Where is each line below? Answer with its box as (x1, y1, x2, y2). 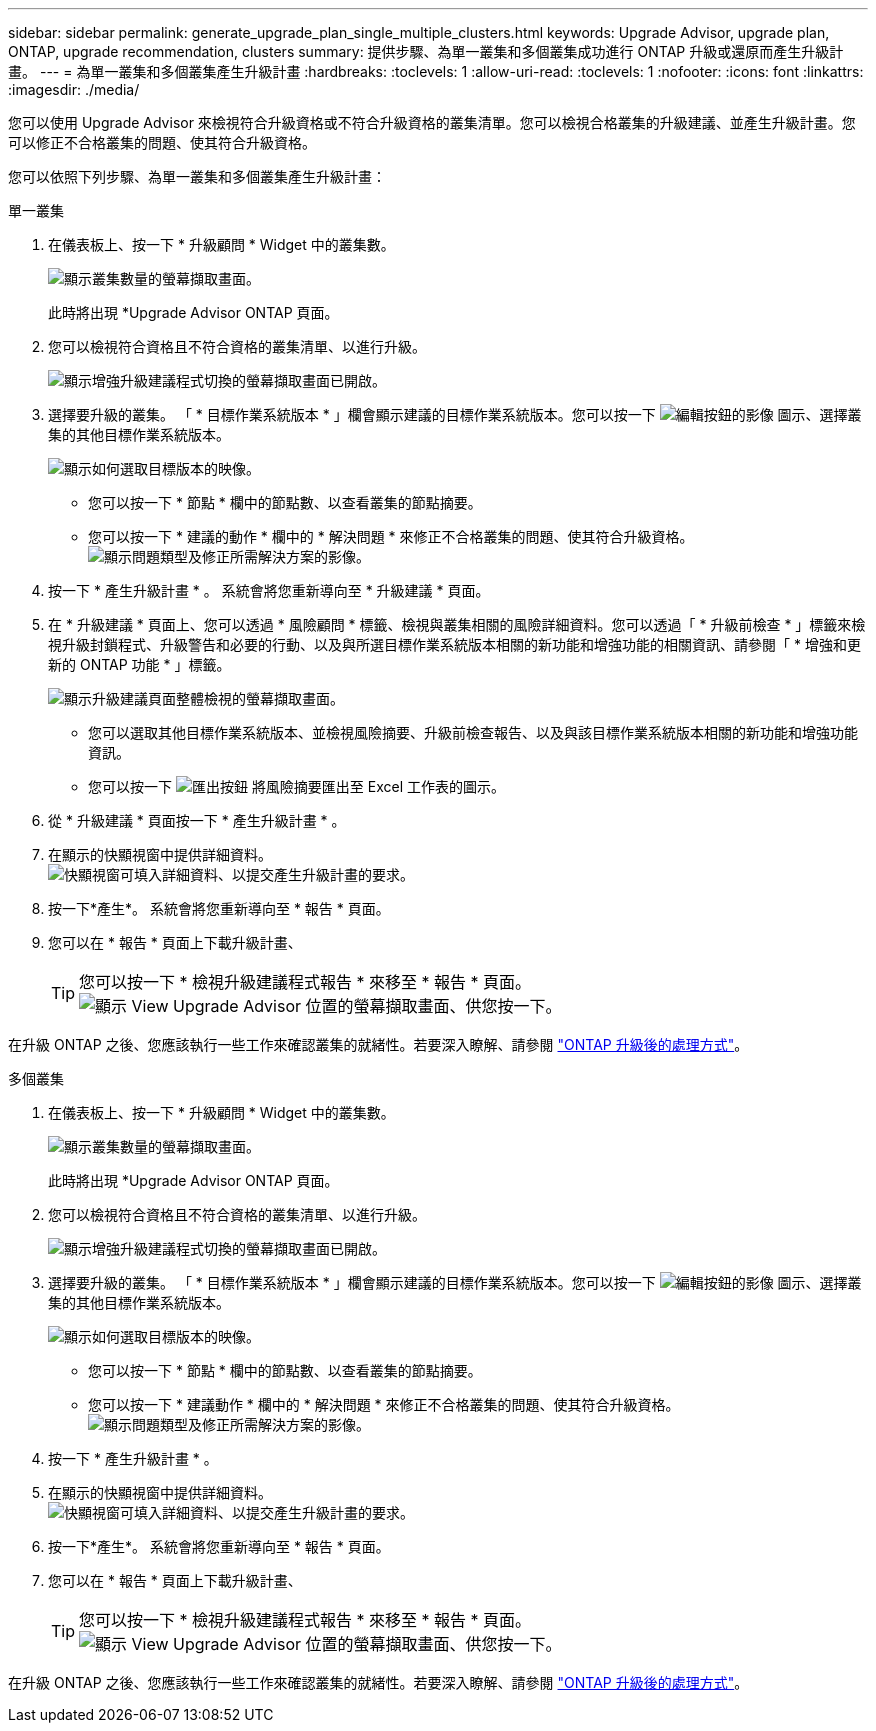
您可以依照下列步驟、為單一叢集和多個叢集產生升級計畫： (8, 168, 386, 185)
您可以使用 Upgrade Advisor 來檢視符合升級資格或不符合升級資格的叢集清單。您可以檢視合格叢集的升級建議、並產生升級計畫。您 (8, 114, 856, 131)
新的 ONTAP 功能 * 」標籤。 (48, 656, 231, 673)
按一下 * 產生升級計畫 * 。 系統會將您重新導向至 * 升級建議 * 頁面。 (48, 582, 490, 599)
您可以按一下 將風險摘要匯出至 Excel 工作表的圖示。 (88, 778, 506, 795)
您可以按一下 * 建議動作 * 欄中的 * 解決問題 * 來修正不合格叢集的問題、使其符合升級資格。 (88, 1396, 680, 1413)
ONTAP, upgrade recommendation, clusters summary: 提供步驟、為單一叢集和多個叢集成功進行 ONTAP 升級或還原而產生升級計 (8, 43, 844, 60)
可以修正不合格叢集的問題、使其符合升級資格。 (8, 134, 316, 151)
